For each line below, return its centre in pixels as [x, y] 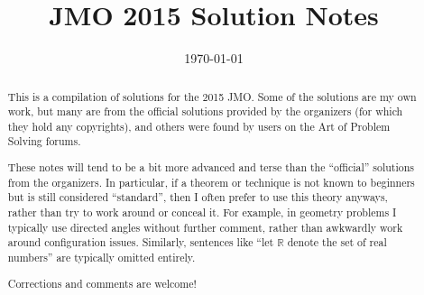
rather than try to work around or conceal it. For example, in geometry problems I [202, 212]
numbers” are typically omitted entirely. [101, 257]
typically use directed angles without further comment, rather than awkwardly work [205, 227]
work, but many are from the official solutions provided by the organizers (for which [205, 111]
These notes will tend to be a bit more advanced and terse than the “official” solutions [211, 167]
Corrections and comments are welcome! [102, 283]
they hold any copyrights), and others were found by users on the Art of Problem [199, 126]
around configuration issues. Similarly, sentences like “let [141, 242]
